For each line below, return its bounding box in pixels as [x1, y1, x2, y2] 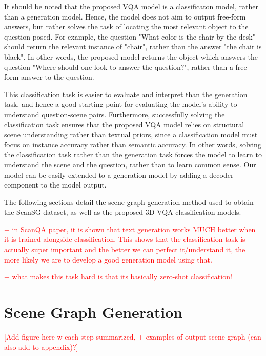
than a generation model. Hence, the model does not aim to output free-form [4, 11, 246, 22]
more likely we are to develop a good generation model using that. [4, 254, 212, 265]
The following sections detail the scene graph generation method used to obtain [4, 196, 254, 207]
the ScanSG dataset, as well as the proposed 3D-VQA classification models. [4, 207, 241, 217]
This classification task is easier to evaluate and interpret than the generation [4, 88, 248, 99]
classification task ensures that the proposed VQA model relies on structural [4, 119, 244, 129]
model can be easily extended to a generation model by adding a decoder [4, 169, 234, 180]
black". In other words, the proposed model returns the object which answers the [4, 51, 258, 62]
